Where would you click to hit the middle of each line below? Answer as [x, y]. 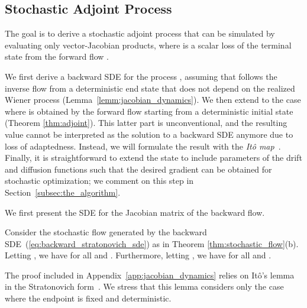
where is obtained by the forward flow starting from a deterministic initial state [149, 111]
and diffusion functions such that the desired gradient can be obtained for [138, 169]
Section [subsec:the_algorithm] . [63, 192]
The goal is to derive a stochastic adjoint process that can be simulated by [140, 33]
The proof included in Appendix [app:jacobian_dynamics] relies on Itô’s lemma [150, 275]
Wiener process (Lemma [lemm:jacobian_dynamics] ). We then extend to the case [153, 100]
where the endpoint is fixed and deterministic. [88, 298]
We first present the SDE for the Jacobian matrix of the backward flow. [135, 212]
